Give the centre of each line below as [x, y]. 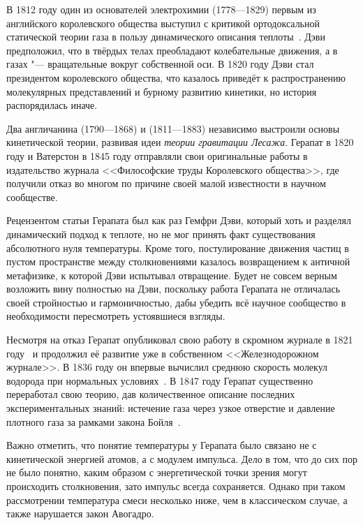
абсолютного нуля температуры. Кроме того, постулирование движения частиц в [178, 247]
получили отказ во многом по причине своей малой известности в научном [166, 183]
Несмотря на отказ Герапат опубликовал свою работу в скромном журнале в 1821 [180, 340]
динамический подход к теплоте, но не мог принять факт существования [161, 234]
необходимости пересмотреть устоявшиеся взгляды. [116, 316]
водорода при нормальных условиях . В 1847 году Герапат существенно [160, 380]
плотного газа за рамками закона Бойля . [94, 421]
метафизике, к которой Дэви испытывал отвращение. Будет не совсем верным [172, 275]
